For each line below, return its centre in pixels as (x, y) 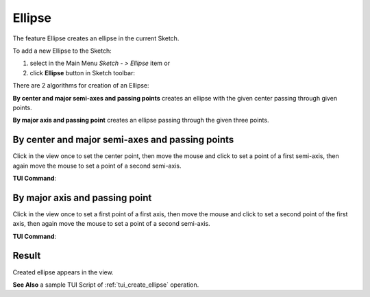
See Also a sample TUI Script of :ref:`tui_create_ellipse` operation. (106, 285)
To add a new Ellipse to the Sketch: (62, 51)
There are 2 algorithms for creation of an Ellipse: (81, 86)
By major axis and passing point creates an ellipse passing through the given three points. (141, 120)
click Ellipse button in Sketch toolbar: (82, 73)
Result (27, 256)
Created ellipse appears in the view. (63, 272)
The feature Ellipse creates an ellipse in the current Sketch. (96, 38)
